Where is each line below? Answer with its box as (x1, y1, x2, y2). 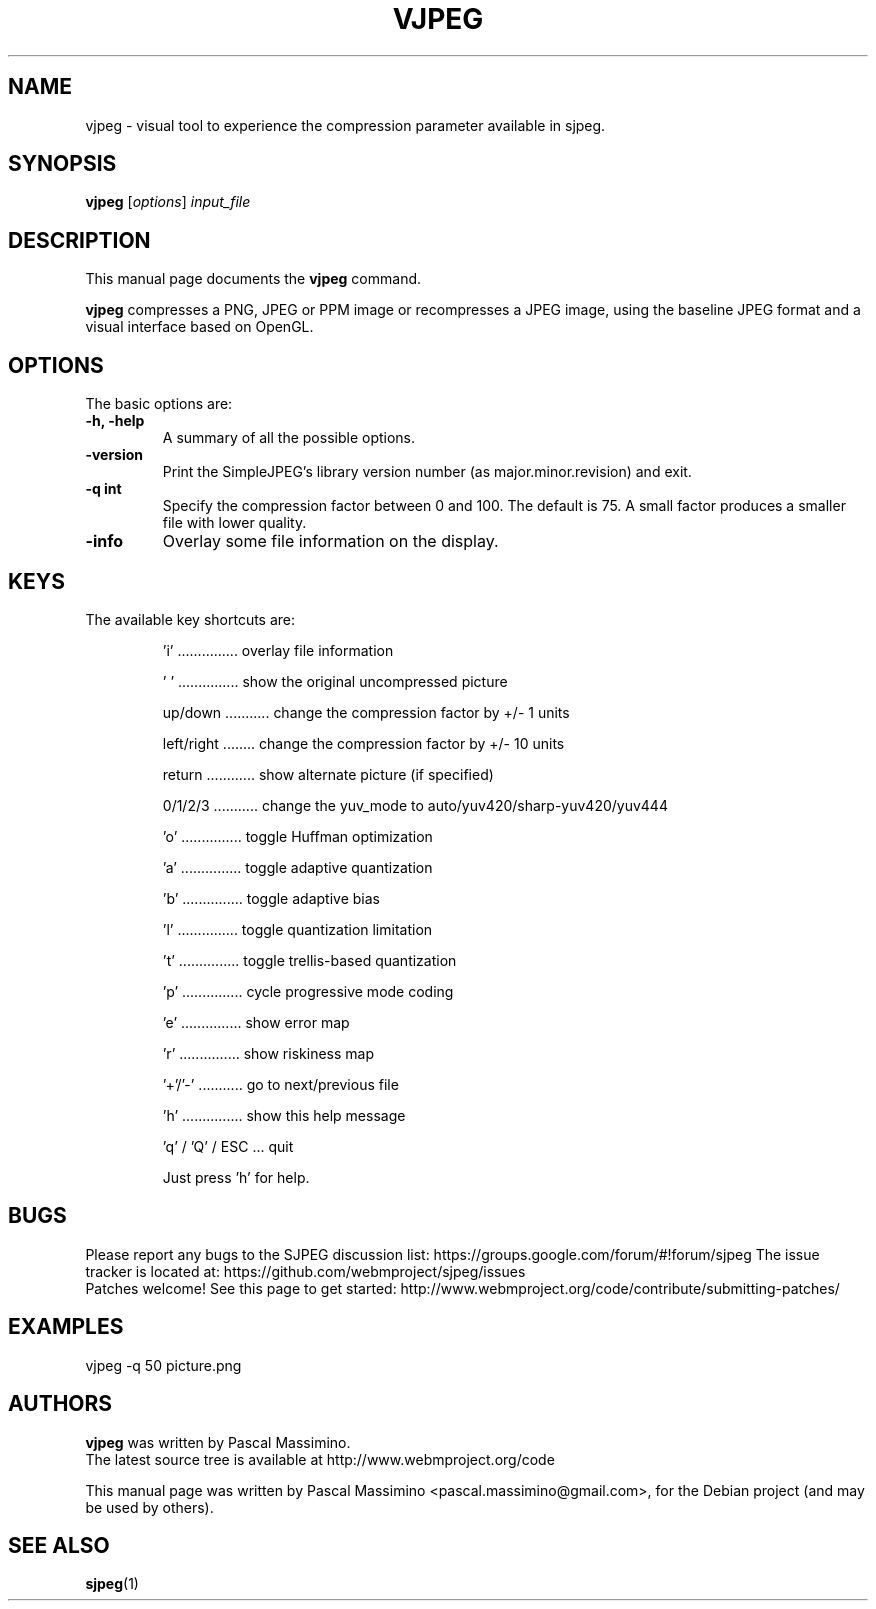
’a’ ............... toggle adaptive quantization (162, 858, 433, 876)
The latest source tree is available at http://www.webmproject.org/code (85, 1450, 555, 1468)
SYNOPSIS (8, 151, 117, 177)
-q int (85, 480, 122, 498)
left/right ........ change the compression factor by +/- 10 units (162, 734, 565, 752)
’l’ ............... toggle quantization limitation (162, 920, 433, 938)
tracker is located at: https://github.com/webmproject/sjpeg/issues (85, 1262, 526, 1280)
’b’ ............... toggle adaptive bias (162, 889, 380, 907)
